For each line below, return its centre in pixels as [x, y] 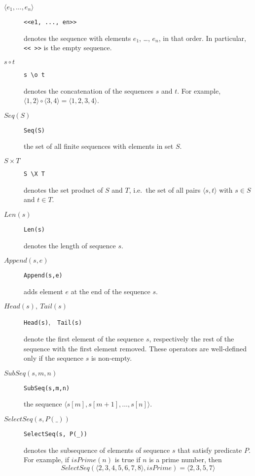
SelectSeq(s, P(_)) [55, 434]
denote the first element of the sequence [84, 339]
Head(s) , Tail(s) [53, 322]
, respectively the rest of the [192, 339]
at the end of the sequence [110, 291]
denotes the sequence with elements [77, 38]
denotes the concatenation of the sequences [89, 90]
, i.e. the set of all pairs [165, 189]
